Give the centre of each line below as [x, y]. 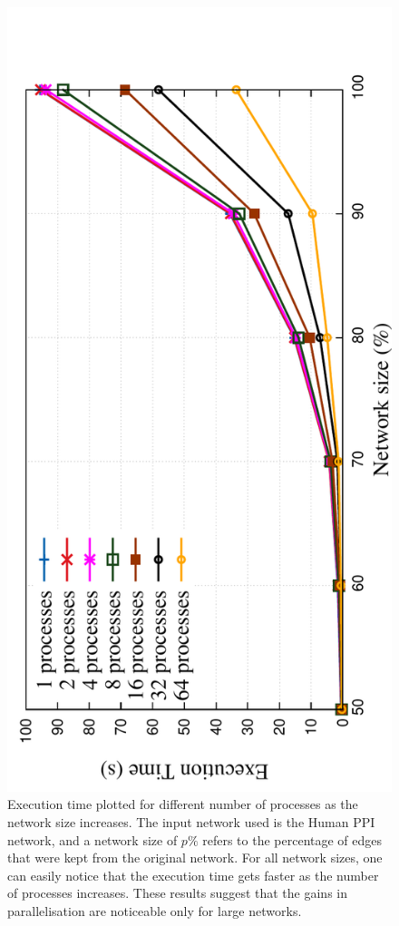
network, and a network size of [92, 839]
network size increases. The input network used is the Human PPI [191, 822]
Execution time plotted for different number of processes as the [183, 804]
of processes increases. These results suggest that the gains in [178, 893]
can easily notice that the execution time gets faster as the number [193, 875]
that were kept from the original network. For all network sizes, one [195, 858]
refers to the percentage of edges [292, 839]
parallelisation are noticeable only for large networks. [155, 911]
